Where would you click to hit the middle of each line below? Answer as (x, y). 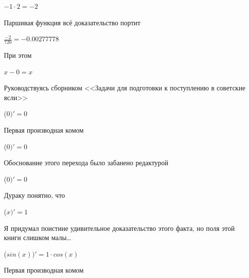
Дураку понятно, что (35, 195)
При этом (18, 55)
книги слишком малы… (38, 237)
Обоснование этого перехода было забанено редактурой (86, 163)
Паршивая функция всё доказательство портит (72, 22)
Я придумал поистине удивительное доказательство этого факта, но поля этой (119, 228)
